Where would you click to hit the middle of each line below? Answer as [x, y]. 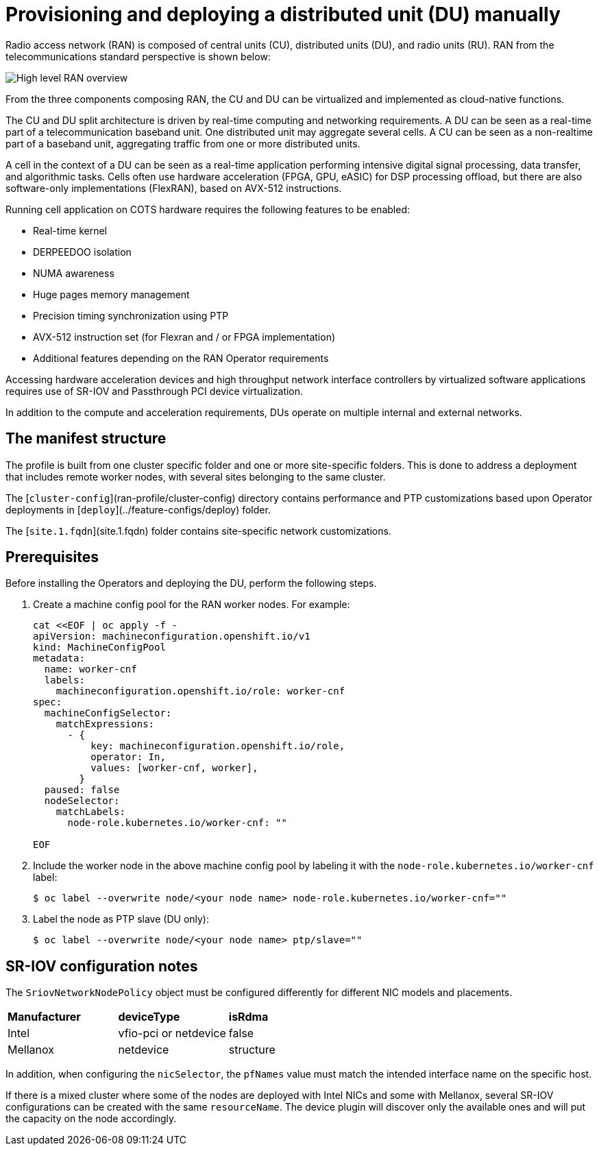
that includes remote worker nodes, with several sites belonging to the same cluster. [196, 476]
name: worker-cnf [90, 669]
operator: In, [128, 757]
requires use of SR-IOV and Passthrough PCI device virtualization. [155, 391]
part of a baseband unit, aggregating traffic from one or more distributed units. [183, 143]
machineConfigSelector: [108, 713]
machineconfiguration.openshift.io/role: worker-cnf [200, 691]
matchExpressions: [105, 724]
